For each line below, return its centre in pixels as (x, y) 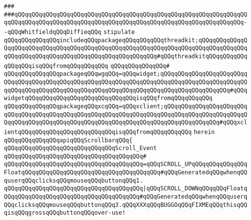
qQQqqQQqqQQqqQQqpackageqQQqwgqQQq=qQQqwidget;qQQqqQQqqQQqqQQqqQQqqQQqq (126, 74)
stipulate (119, 32)
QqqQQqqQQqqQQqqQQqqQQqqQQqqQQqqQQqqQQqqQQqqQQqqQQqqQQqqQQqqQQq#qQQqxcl (126, 123)
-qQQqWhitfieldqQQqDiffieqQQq (53, 32)
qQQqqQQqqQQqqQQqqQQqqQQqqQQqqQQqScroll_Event (80, 148)
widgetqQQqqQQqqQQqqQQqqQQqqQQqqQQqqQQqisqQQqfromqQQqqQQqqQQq (108, 98)
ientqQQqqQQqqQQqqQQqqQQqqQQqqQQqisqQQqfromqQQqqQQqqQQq (98, 132)
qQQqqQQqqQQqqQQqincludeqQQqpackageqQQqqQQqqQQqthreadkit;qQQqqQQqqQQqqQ (126, 40)
